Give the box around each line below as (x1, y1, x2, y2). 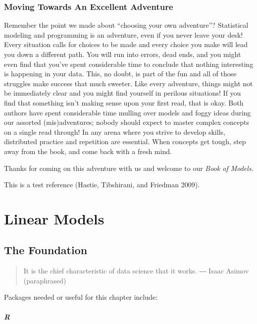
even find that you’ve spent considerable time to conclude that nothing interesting (4, 58, 254, 69)
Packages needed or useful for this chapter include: (4, 292, 158, 302)
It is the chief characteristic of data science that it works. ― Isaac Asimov (23, 266, 249, 276)
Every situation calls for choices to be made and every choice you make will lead (4, 39, 248, 50)
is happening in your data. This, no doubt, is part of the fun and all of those (4, 68, 237, 79)
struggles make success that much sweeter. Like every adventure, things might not (4, 78, 253, 88)
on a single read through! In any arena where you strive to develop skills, (4, 126, 225, 137)
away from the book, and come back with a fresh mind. (4, 146, 172, 156)
